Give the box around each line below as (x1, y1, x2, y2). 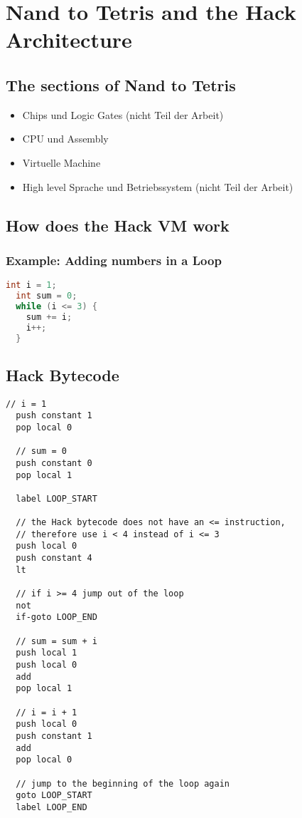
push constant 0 (16, 457, 92, 468)
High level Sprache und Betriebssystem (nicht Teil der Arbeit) (22, 179, 293, 194)
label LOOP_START (16, 493, 97, 504)
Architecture (6, 25, 132, 54)
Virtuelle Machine (22, 155, 101, 170)
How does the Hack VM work (6, 214, 230, 236)
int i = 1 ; (6, 280, 57, 291)
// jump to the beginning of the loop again (16, 778, 230, 789)
